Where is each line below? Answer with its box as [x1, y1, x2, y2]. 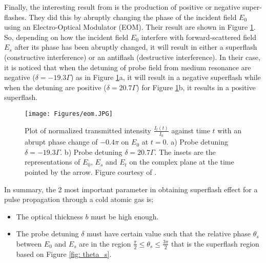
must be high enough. [91, 211, 159, 221]
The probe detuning [16, 228, 79, 239]
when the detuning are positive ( [4, 82, 107, 92]
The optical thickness [16, 211, 83, 221]
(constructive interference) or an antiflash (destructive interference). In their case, [4, 51, 260, 62]
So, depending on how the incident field [4, 31, 129, 42]
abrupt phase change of [25, 136, 98, 147]
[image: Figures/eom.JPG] [25, 110, 113, 117]
